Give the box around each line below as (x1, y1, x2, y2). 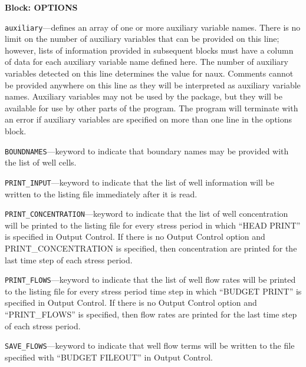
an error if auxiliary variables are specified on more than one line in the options (5, 113, 292, 125)
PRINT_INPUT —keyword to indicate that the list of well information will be (5, 176, 274, 188)
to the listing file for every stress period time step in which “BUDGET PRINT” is (5, 285, 302, 297)
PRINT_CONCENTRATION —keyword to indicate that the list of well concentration (5, 207, 288, 220)
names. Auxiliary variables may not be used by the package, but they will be (5, 90, 282, 103)
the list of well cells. (5, 156, 77, 168)
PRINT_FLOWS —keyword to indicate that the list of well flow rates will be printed (5, 273, 296, 286)
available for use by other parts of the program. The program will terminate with (5, 101, 298, 114)
